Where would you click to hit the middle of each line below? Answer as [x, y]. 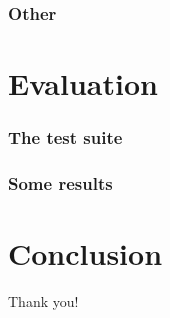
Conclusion [85, 253]
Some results [60, 182]
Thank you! [43, 301]
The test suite [65, 137]
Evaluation [83, 83]
